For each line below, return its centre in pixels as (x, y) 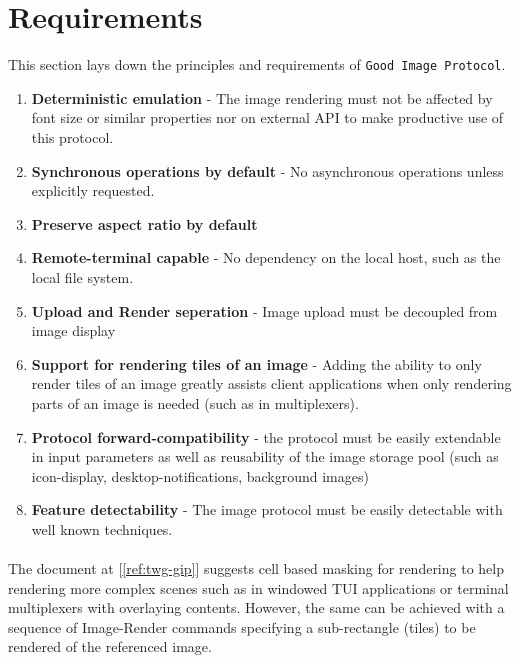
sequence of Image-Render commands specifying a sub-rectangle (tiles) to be (242, 626)
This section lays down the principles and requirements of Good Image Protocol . (257, 64)
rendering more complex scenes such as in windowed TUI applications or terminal (258, 587)
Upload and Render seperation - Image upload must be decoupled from (264, 310)
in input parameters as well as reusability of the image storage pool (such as (265, 456)
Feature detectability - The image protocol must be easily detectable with (267, 509)
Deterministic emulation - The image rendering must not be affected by (262, 97)
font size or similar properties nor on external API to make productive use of (267, 117)
